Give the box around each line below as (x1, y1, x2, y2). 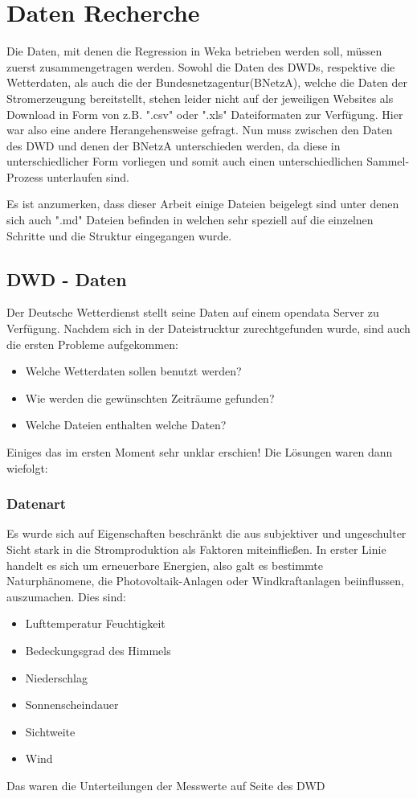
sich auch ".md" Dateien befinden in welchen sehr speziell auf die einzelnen (6, 211, 374, 228)
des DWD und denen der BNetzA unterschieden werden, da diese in (6, 137, 341, 154)
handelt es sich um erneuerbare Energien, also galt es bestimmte (6, 556, 323, 573)
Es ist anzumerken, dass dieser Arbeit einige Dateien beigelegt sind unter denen (6, 195, 399, 212)
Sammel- (366, 153, 410, 170)
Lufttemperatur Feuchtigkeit (25, 615, 166, 632)
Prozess (6, 168, 43, 185)
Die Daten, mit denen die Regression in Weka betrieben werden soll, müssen (6, 43, 382, 59)
